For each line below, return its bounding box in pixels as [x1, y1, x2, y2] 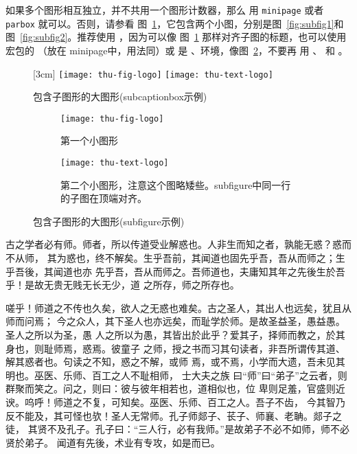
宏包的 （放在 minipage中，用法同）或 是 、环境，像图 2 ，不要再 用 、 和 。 [5, 43, 348, 57]
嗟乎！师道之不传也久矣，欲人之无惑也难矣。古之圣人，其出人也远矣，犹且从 [5, 300, 352, 315]
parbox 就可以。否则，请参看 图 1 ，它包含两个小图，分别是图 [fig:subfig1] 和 [5, 16, 344, 30]
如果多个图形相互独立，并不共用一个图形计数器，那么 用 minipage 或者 [5, 3, 324, 16]
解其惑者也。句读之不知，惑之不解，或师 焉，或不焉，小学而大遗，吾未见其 [5, 354, 345, 369]
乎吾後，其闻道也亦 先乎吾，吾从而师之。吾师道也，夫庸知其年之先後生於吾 [5, 264, 345, 278]
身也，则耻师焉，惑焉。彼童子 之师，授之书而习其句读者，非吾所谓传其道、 [5, 341, 345, 355]
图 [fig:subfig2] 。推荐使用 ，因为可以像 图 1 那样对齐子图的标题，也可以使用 [5, 30, 347, 44]
